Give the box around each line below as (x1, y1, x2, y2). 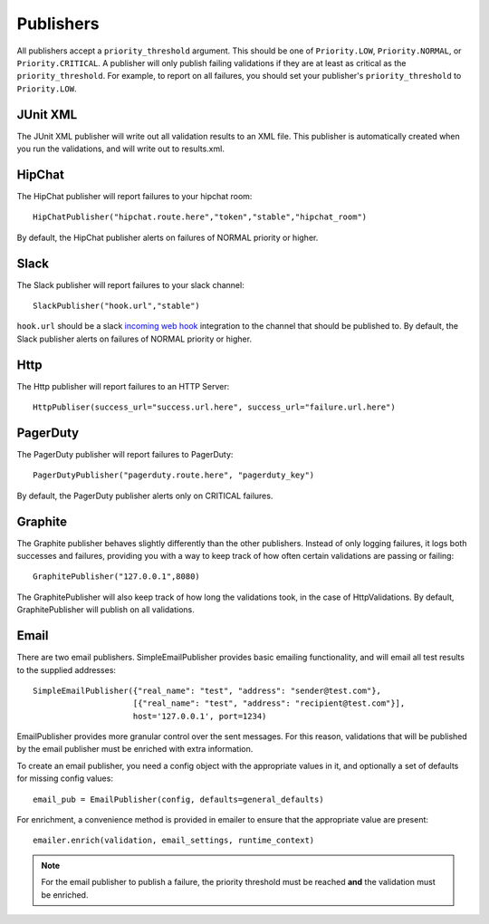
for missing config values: (16, 773, 113, 784)
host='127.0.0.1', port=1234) (132, 711, 267, 721)
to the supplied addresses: (16, 664, 117, 675)
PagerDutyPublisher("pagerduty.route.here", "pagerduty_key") (33, 470, 315, 480)
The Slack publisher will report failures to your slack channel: (16, 279, 244, 290)
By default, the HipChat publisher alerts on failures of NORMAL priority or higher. (16, 232, 319, 243)
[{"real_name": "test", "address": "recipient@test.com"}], (132, 698, 406, 708)
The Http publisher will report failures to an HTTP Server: (16, 380, 230, 391)
